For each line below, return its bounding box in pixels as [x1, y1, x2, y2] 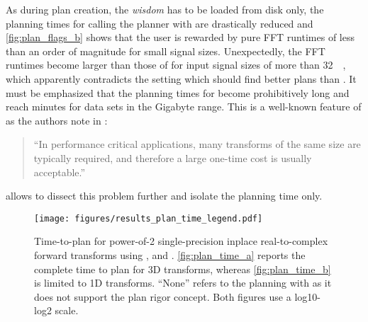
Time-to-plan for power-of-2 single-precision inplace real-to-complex [34, 234, 328, 248]
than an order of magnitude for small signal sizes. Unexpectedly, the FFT [6, 43, 325, 58]
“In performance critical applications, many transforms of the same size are [33, 137, 361, 151]
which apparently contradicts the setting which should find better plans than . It [6, 71, 357, 86]
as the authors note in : [6, 113, 108, 127]
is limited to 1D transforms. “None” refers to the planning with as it [34, 275, 332, 290]
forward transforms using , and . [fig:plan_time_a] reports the [34, 247, 306, 262]
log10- [294, 289, 320, 304]
